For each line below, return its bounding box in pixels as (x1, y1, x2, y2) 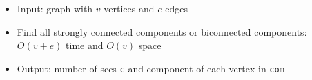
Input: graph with (17, 1, 93, 15)
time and (66, 38, 104, 52)
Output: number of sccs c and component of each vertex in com (17, 61, 284, 75)
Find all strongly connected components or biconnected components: (17, 24, 307, 39)
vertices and (104, 1, 155, 15)
